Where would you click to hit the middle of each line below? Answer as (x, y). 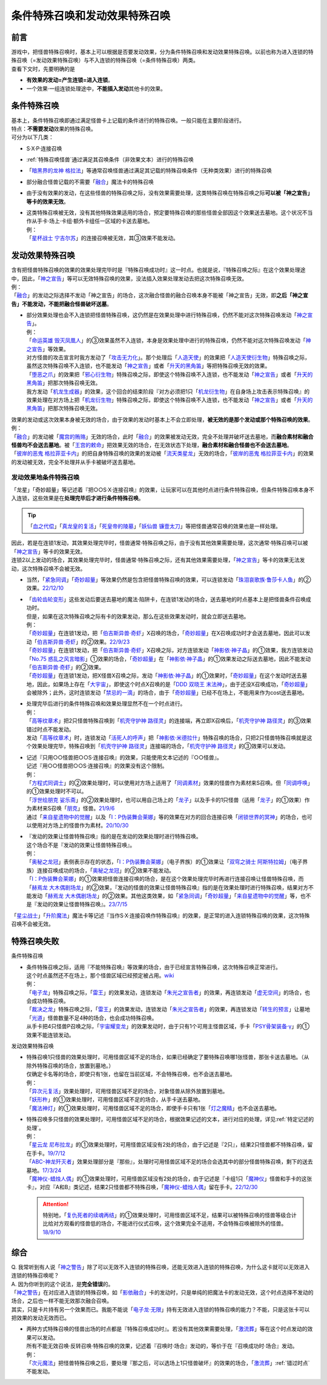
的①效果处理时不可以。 (57, 791)
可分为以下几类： (32, 137)
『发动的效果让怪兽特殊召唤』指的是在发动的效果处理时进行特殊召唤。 (114, 837)
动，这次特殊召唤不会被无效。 (48, 568)
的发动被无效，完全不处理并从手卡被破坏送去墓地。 (75, 462)
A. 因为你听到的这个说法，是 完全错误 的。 (62, 1284)
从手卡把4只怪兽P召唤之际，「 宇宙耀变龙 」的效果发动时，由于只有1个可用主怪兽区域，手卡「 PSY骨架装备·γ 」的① (168, 1026)
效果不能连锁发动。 (50, 1035)
